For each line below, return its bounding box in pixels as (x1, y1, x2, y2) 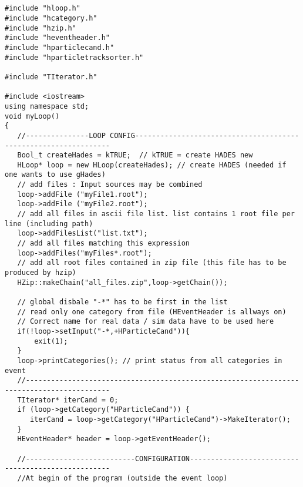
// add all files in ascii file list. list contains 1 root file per (17, 210, 295, 219)
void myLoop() (5, 112, 60, 120)
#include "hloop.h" (5, 4, 80, 13)
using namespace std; (5, 102, 89, 110)
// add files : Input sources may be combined (17, 180, 203, 189)
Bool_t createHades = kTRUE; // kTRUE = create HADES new (17, 151, 253, 160)
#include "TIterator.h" (5, 72, 97, 81)
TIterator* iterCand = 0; (17, 395, 119, 404)
